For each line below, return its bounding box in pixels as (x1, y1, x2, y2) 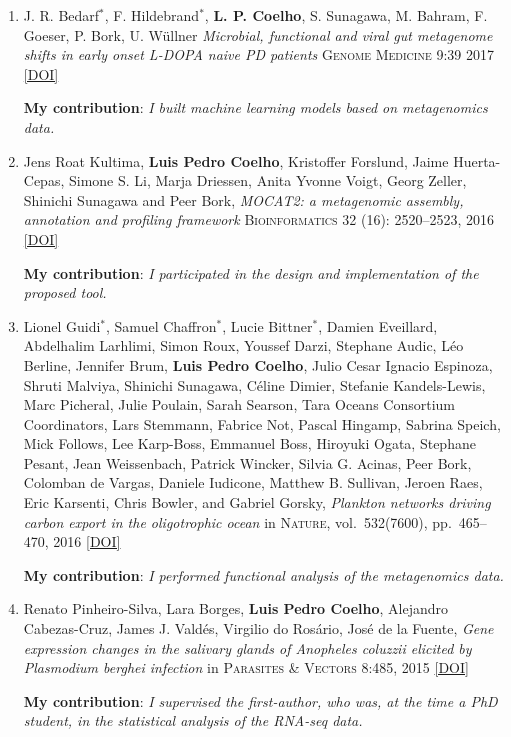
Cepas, (23, 170, 65, 191)
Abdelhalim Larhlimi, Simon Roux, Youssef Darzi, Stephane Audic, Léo (23, 335, 464, 356)
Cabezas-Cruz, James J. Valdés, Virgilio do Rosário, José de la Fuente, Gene (23, 618, 494, 639)
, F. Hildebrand (104, 5, 200, 25)
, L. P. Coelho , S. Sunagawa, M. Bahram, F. (204, 5, 488, 25)
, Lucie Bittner (222, 315, 313, 336)
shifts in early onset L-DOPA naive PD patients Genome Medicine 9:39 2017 (23, 44, 494, 65)
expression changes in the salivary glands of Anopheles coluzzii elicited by (23, 637, 472, 658)
